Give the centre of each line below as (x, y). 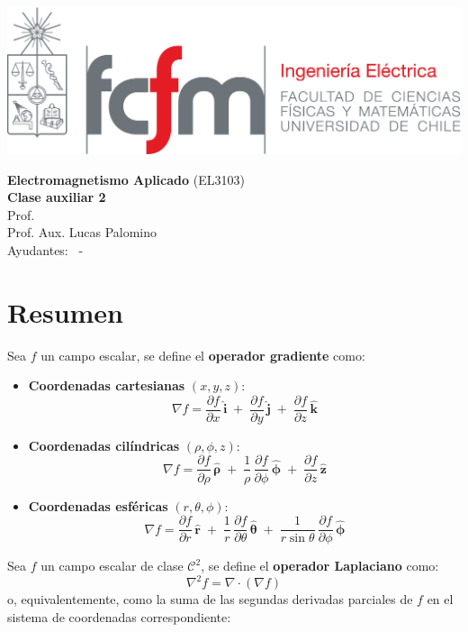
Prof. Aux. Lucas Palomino (82, 232)
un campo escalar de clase (112, 566)
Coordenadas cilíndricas (104, 445)
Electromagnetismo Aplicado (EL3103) (126, 179)
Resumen (65, 311)
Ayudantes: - (45, 249)
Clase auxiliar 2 (57, 197)
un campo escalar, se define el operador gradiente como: (203, 355)
